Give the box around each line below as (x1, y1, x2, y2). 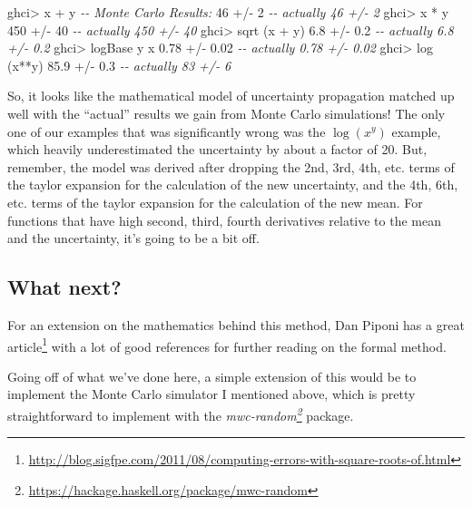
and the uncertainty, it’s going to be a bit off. (7, 229, 260, 248)
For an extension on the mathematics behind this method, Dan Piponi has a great (7, 315, 465, 334)
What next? (7, 273, 122, 301)
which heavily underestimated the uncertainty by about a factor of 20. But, (7, 140, 428, 159)
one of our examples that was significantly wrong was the (7, 122, 326, 141)
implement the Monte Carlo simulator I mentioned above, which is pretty (7, 384, 416, 404)
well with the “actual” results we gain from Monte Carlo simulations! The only (7, 103, 446, 122)
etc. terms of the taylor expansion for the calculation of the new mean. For (7, 192, 423, 211)
